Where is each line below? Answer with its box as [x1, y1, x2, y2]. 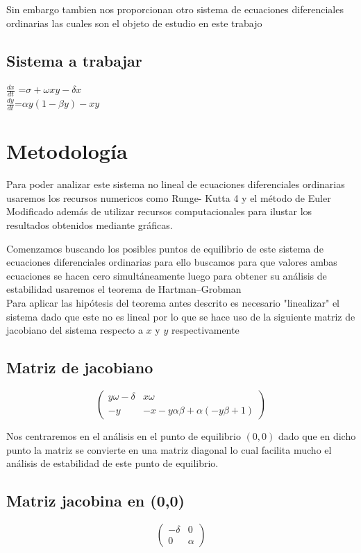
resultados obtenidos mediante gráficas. [6, 217, 173, 232]
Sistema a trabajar [6, 49, 142, 71]
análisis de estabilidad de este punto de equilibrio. [6, 456, 219, 470]
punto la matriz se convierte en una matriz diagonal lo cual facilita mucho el [6, 442, 332, 457]
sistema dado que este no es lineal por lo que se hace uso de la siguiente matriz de [6, 309, 355, 323]
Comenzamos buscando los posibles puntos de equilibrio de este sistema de [6, 241, 324, 255]
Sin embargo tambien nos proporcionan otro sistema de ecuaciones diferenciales [6, 2, 344, 16]
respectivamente [171, 323, 240, 337]
